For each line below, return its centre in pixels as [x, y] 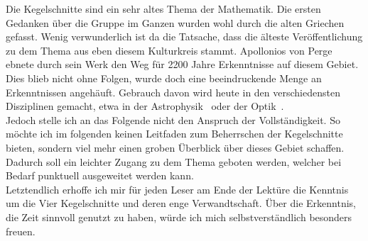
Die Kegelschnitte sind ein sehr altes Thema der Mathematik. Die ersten [163, 9]
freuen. [21, 231]
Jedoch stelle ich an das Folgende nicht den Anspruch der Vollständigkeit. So [173, 119]
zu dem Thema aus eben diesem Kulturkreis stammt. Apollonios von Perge [169, 50]
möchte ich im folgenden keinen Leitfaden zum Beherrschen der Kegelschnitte [174, 134]
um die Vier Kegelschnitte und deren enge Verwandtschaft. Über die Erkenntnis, [181, 203]
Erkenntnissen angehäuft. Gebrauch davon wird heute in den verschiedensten [173, 92]
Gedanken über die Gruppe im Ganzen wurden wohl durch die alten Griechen [175, 22]
